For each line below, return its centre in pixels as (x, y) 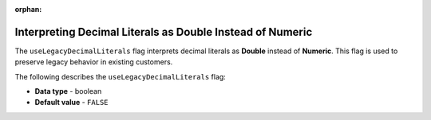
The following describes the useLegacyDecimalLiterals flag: (121, 76)
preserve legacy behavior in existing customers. (94, 62)
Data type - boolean (68, 91)
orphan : (28, 9)
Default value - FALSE (71, 103)
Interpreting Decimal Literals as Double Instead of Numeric (164, 32)
